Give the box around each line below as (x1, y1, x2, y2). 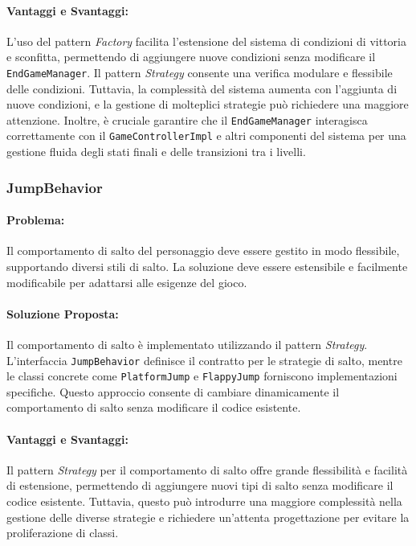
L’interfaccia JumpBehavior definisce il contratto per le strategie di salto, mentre (6, 351, 402, 368)
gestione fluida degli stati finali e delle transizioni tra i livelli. (6, 143, 306, 160)
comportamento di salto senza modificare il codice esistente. (6, 399, 301, 416)
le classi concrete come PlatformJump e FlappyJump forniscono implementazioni (6, 367, 398, 384)
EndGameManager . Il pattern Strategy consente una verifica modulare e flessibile (6, 64, 393, 80)
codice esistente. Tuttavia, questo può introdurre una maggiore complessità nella (6, 493, 402, 510)
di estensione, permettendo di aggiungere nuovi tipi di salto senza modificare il (6, 477, 394, 494)
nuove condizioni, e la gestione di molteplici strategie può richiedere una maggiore (6, 96, 409, 113)
